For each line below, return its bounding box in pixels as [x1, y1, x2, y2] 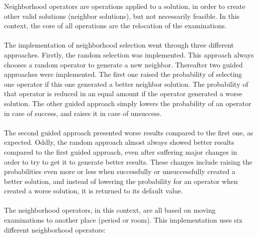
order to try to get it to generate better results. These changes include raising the [4, 156, 253, 167]
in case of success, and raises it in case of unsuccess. [4, 108, 162, 118]
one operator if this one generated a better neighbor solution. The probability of [4, 78, 249, 89]
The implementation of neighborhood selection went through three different [4, 40, 234, 50]
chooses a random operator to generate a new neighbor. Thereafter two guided [4, 59, 243, 69]
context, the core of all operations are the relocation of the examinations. [4, 20, 227, 31]
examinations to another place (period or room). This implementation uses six [4, 215, 243, 225]
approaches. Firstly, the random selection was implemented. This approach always [4, 49, 254, 59]
